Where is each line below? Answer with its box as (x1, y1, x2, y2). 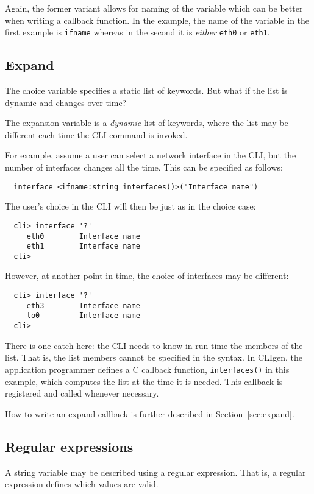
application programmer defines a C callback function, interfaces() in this (5, 362, 290, 375)
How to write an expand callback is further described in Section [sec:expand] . (5, 407, 294, 420)
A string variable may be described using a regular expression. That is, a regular (5, 465, 306, 478)
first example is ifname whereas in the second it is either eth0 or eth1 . (5, 26, 270, 38)
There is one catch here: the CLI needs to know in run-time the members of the (5, 339, 303, 351)
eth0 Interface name (26, 231, 140, 241)
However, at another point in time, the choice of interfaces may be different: (5, 269, 289, 282)
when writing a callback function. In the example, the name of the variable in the (5, 13, 310, 26)
